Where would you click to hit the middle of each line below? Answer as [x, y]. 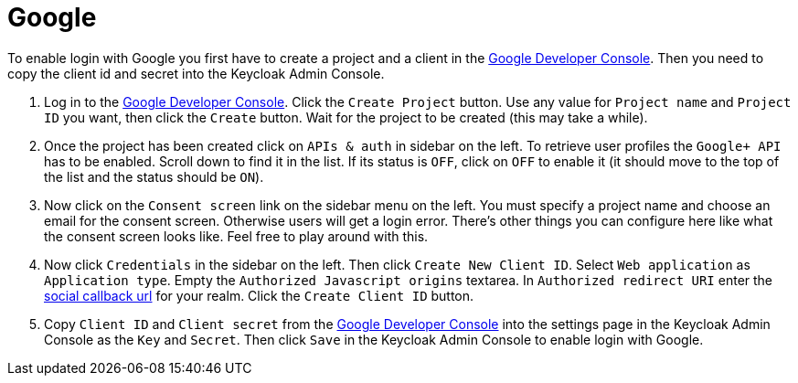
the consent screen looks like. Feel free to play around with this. [236, 236]
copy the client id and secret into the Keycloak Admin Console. [196, 73]
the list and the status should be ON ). [154, 176]
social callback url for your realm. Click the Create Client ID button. [259, 295]
